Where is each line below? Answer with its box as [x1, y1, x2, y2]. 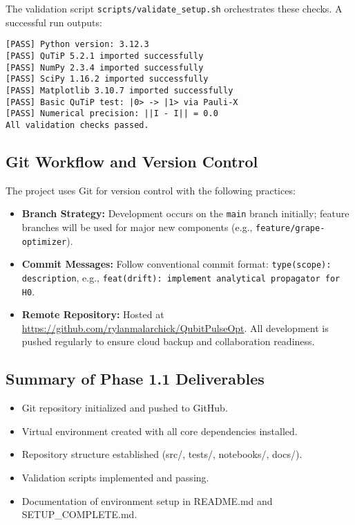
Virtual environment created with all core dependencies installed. [21, 423, 298, 438]
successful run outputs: [6, 15, 102, 29]
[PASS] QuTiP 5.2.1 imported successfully [6, 50, 204, 61]
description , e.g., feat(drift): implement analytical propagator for [21, 270, 340, 284]
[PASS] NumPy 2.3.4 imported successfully [6, 62, 204, 73]
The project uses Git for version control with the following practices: [6, 183, 296, 197]
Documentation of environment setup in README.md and [21, 493, 273, 508]
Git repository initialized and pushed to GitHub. [21, 400, 228, 415]
